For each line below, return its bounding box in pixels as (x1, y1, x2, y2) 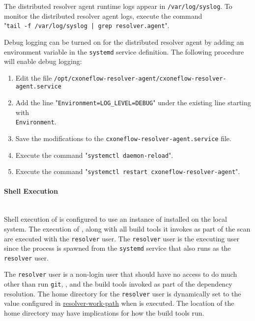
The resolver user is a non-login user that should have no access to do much (4, 269, 237, 279)
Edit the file (15, 72, 52, 83)
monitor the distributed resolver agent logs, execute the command (4, 10, 202, 21)
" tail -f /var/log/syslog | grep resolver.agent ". (4, 20, 170, 30)
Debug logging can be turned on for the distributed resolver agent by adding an (4, 36, 244, 47)
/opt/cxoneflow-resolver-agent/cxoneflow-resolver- (54, 75, 227, 82)
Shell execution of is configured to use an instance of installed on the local (4, 214, 227, 224)
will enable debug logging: (4, 56, 82, 66)
